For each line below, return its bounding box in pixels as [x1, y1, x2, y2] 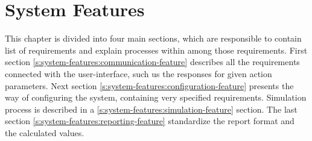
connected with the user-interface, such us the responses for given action [5, 67, 272, 80]
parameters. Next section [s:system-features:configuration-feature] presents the [5, 79, 294, 92]
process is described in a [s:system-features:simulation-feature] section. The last [5, 102, 298, 115]
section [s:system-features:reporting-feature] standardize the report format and [5, 114, 294, 127]
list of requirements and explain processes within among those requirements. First [5, 43, 308, 56]
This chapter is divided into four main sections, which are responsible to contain [5, 32, 302, 45]
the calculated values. [5, 126, 84, 139]
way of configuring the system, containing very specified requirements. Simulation [5, 91, 307, 104]
